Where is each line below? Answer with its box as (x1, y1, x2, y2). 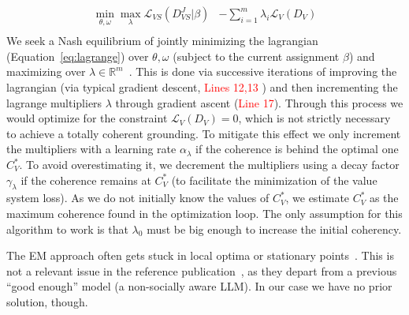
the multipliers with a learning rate (6, 141, 177, 157)
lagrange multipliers (6, 94, 102, 111)
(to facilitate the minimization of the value (171, 171, 377, 188)
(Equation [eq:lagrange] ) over (6, 47, 149, 64)
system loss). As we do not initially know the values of (6, 189, 270, 206)
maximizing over (6, 63, 86, 80)
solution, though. (6, 293, 88, 309)
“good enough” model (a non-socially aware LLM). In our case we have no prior (6, 278, 392, 294)
